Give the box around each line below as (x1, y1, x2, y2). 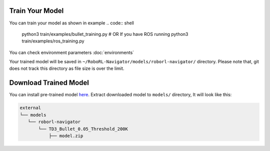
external (19, 105, 41, 111)
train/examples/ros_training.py (21, 38, 84, 44)
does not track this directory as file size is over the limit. (9, 65, 124, 72)
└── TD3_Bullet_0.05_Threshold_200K (38, 126, 128, 132)
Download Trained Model (9, 79, 89, 87)
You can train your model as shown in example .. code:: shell (9, 20, 134, 26)
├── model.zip (48, 133, 83, 139)
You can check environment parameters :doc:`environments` (9, 49, 134, 55)
